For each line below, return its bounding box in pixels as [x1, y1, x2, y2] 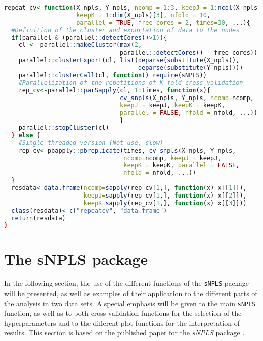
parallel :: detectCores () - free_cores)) [120, 49, 258, 57]
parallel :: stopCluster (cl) [18, 124, 109, 131]
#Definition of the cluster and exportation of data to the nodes [11, 26, 240, 34]
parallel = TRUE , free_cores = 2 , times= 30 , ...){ [76, 19, 250, 26]
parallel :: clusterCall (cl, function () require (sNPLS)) [18, 71, 207, 79]
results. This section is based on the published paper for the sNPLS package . [4, 327, 245, 338]
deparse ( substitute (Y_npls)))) [138, 64, 243, 71]
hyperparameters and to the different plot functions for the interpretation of [4, 317, 240, 328]
